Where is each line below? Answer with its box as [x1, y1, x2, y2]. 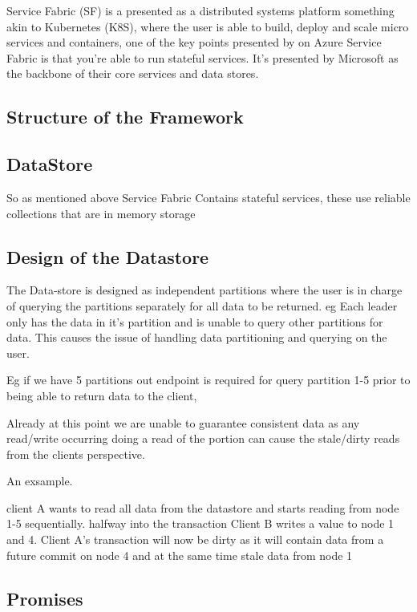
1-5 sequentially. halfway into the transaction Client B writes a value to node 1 [6, 515, 395, 532]
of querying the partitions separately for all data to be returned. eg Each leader [6, 297, 398, 314]
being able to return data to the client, [6, 387, 197, 403]
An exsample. [6, 472, 73, 489]
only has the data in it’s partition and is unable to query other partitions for [6, 313, 383, 330]
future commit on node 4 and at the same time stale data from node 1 [6, 546, 353, 563]
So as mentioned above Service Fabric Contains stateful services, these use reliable [6, 188, 411, 205]
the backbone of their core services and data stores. [6, 65, 259, 82]
